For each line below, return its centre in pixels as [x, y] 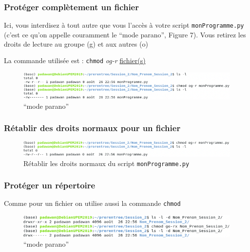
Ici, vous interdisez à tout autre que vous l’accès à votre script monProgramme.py [124, 25]
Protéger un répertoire [50, 185]
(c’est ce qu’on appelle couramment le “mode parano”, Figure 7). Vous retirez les [125, 34]
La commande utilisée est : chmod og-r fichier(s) [75, 60]
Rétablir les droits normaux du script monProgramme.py [106, 163]
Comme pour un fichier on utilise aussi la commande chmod [92, 203]
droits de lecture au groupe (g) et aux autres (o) [76, 44]
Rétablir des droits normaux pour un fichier [92, 127]
